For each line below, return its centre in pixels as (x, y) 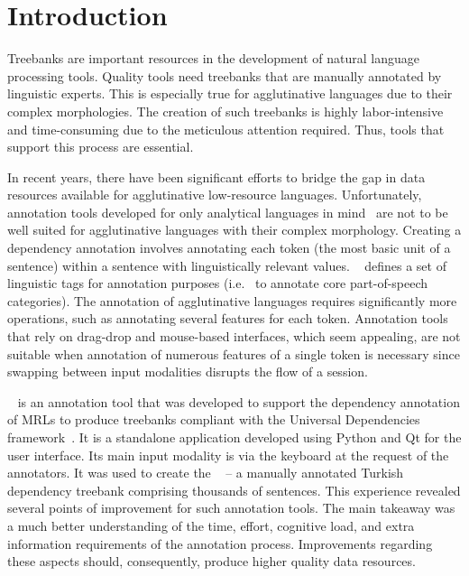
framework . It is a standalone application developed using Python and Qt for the (234, 437)
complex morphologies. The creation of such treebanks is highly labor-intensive (225, 111)
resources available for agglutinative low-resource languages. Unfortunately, (215, 195)
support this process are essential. (101, 147)
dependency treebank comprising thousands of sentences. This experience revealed (234, 490)
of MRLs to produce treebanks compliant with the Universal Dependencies (214, 419)
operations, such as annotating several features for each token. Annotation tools (228, 318)
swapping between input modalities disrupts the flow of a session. (188, 372)
